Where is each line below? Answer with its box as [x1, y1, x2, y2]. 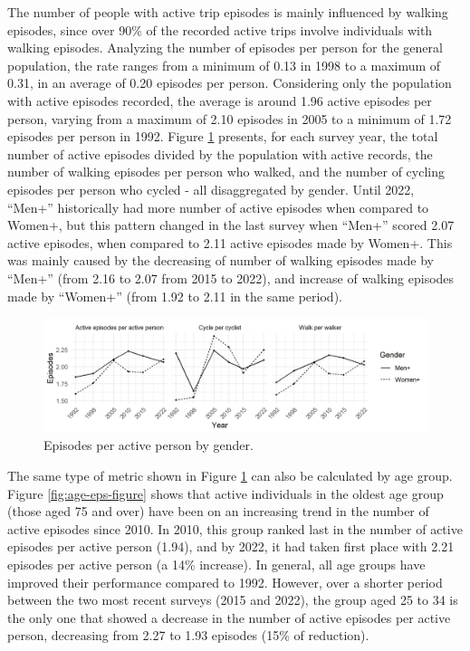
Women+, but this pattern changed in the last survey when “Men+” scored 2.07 [7, 215, 455, 235]
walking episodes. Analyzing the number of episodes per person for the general [7, 38, 443, 57]
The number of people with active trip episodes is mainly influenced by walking [7, 3, 448, 21]
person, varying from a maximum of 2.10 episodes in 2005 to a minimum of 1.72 [7, 109, 452, 128]
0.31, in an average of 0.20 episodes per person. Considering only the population [7, 73, 452, 92]
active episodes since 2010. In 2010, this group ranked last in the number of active [7, 519, 463, 538]
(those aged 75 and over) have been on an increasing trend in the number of [7, 502, 429, 521]
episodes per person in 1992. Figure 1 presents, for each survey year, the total [7, 127, 438, 146]
